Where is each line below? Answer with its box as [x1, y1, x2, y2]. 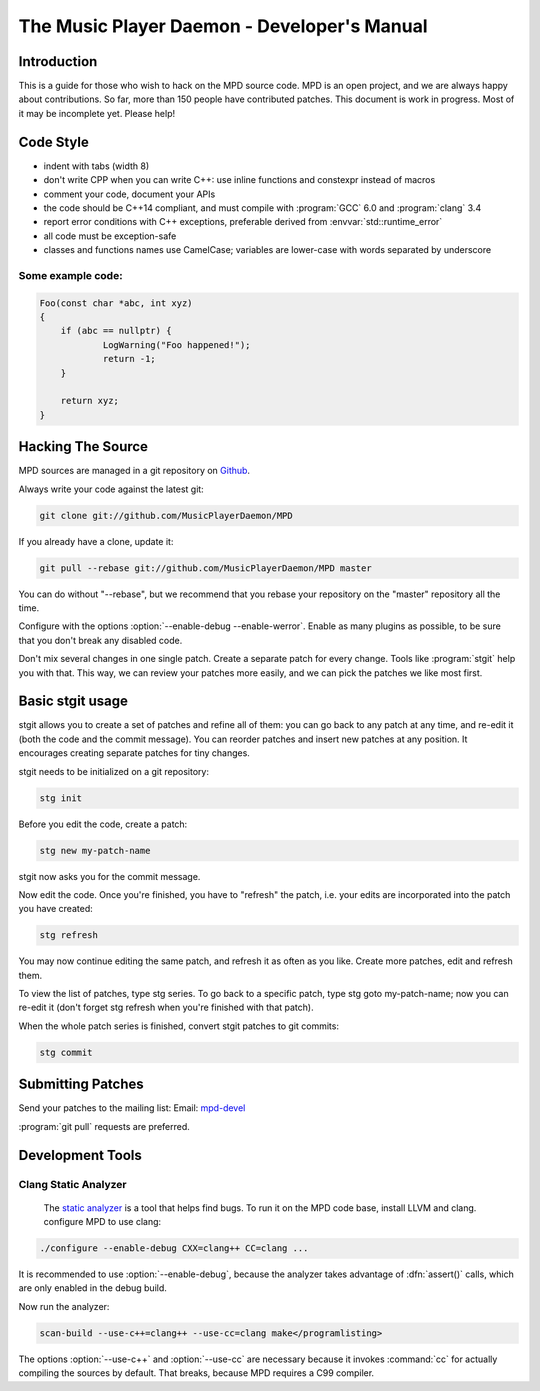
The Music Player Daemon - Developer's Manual [18, 15, 429, 37]
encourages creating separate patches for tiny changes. [18, 747, 250, 759]
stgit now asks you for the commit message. [18, 870, 201, 882]
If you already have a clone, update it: [18, 535, 174, 547]
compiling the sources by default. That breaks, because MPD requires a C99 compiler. [18, 1367, 375, 1379]
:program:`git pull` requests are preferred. [18, 1120, 190, 1132]
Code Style [18, 133, 89, 150]
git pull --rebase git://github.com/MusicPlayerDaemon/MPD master [39, 562, 372, 574]
